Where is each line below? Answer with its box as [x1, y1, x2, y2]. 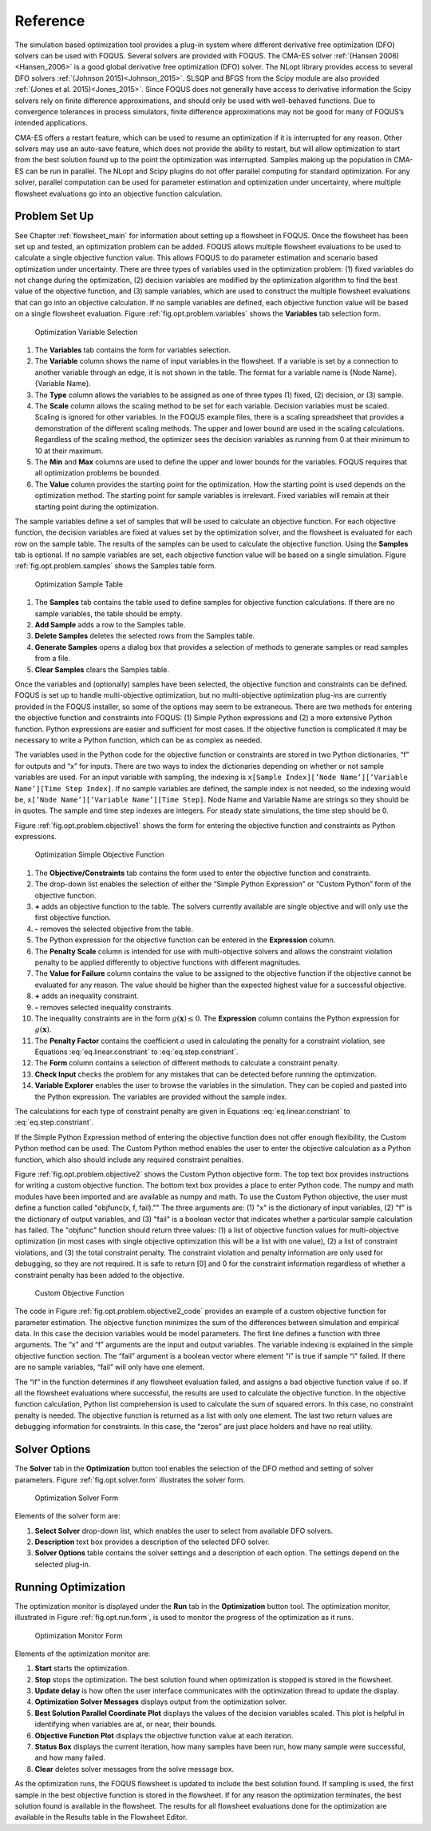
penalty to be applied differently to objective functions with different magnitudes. [34, 957, 302, 967]
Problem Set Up [14, 209, 94, 223]
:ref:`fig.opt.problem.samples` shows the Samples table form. [14, 561, 217, 571]
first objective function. [34, 913, 112, 922]
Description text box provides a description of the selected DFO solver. [34, 1537, 271, 1546]
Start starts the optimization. [34, 1663, 129, 1674]
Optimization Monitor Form [34, 1630, 123, 1640]
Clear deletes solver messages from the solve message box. [34, 1764, 235, 1773]
